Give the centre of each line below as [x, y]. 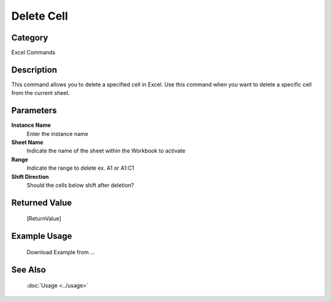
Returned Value [42, 202]
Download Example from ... [61, 252]
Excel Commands [33, 53]
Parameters [34, 111]
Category [30, 38]
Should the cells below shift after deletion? [80, 185]
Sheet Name [27, 142]
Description [34, 70]
